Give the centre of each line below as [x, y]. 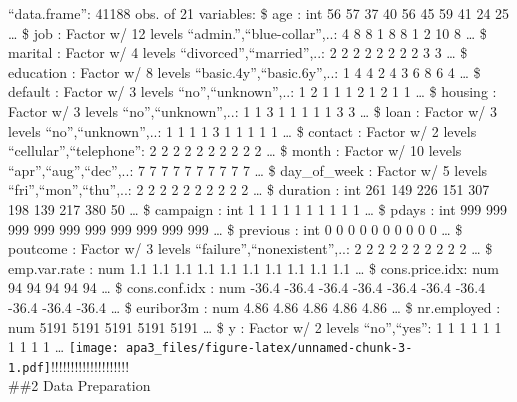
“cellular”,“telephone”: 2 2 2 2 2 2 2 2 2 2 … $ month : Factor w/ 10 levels [235, 150]
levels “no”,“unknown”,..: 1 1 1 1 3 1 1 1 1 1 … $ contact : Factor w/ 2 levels [242, 130]
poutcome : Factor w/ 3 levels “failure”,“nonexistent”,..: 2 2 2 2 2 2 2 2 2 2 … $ [250, 248]
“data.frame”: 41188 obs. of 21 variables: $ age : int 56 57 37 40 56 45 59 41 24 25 [259, 13]
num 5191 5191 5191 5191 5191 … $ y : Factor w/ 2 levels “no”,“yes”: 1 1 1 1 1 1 [255, 326]
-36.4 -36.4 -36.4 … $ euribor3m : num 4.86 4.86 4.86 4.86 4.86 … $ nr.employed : [254, 306]
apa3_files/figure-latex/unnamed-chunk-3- [269, 348]
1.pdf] [29, 367]
